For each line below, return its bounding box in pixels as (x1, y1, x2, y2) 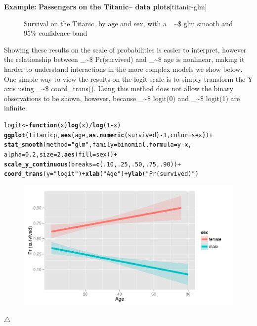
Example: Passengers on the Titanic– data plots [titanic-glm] (4, 1, 207, 11)
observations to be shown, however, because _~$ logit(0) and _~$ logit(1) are (4, 93, 240, 103)
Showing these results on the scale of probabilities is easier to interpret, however (4, 44, 247, 54)
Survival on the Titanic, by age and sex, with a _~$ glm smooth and (24, 18, 233, 28)
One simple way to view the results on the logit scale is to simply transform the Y (4, 73, 253, 84)
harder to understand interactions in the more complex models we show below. (4, 63, 243, 74)
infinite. (4, 103, 27, 113)
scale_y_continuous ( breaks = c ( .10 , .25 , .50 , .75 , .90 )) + (4, 161, 181, 168)
